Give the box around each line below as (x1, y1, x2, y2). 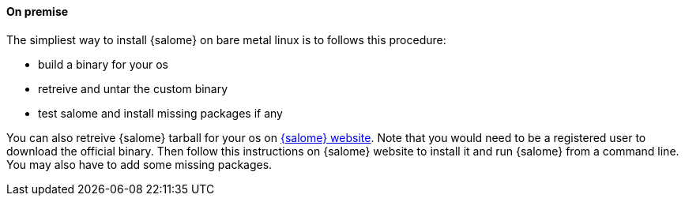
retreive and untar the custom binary (38, 81, 228, 95)
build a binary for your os (38, 57, 168, 71)
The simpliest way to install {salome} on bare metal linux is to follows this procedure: (6, 32, 446, 47)
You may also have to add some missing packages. (6, 157, 273, 171)
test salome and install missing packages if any (38, 106, 283, 120)
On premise (6, 5, 69, 18)
